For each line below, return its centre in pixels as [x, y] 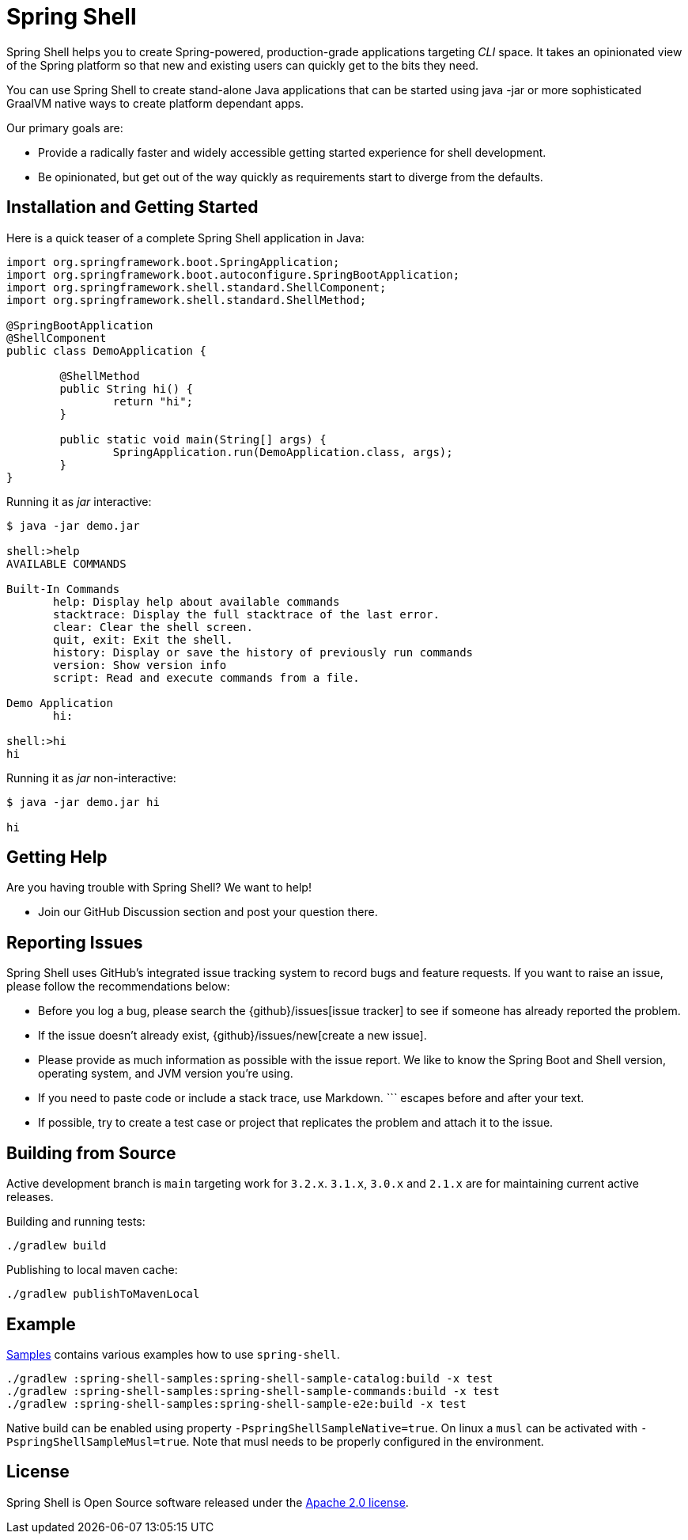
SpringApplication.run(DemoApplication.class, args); [283, 452]
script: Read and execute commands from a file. [206, 677]
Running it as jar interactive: [79, 501]
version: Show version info [140, 665]
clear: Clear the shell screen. [153, 627]
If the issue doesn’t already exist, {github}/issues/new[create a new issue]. [232, 1036]
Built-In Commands [63, 589]
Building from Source [91, 1153]
